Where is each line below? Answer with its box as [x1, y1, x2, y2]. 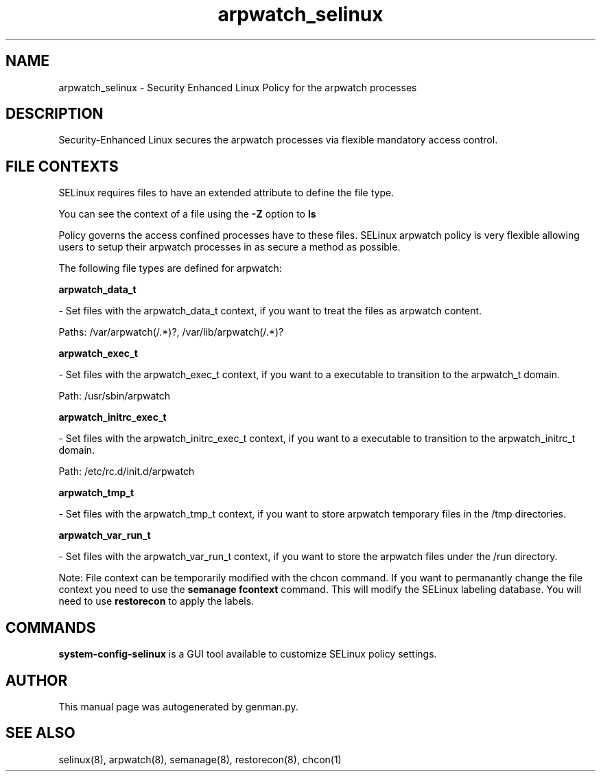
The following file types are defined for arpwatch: [58, 262, 282, 275]
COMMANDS [5, 618, 96, 636]
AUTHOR [5, 671, 68, 689]
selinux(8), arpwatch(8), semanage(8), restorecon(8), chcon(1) [58, 753, 342, 765]
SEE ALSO [5, 724, 75, 742]
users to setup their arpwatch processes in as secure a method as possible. [58, 241, 401, 253]
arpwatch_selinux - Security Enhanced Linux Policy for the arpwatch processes [58, 81, 417, 93]
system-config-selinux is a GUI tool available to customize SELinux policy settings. [58, 648, 437, 660]
